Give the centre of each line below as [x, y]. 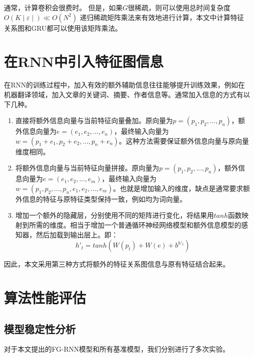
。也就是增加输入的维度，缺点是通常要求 [178, 188]
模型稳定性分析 [40, 328]
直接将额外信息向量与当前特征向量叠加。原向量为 [94, 120]
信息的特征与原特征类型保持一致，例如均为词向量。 [104, 199]
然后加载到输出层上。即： [77, 234]
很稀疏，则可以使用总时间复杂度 [179, 7]
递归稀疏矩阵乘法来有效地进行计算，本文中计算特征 [162, 17]
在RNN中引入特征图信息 [84, 61]
